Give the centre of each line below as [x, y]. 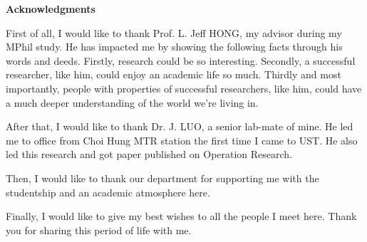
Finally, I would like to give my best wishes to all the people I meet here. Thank [181, 216]
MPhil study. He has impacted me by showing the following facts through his [174, 47]
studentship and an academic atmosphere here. [108, 192]
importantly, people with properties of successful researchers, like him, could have [184, 88]
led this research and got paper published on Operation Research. [149, 154]
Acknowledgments [51, 9]
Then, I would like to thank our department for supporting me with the [162, 178]
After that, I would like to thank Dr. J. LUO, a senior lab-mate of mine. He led [180, 126]
